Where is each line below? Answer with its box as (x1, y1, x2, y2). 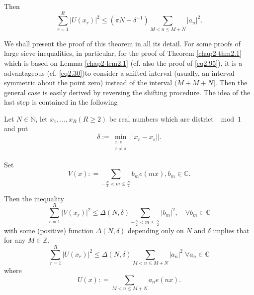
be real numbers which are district (109, 113, 214, 124)
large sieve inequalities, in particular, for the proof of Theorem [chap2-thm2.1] (4, 48, 242, 58)
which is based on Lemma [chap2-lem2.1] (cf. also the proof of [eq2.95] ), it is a (4, 57, 243, 68)
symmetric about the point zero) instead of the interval (4, 77, 172, 88)
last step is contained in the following (4, 97, 118, 107)
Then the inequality (4, 193, 64, 203)
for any (4, 235, 26, 245)
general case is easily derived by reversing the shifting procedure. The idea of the (4, 87, 251, 97)
